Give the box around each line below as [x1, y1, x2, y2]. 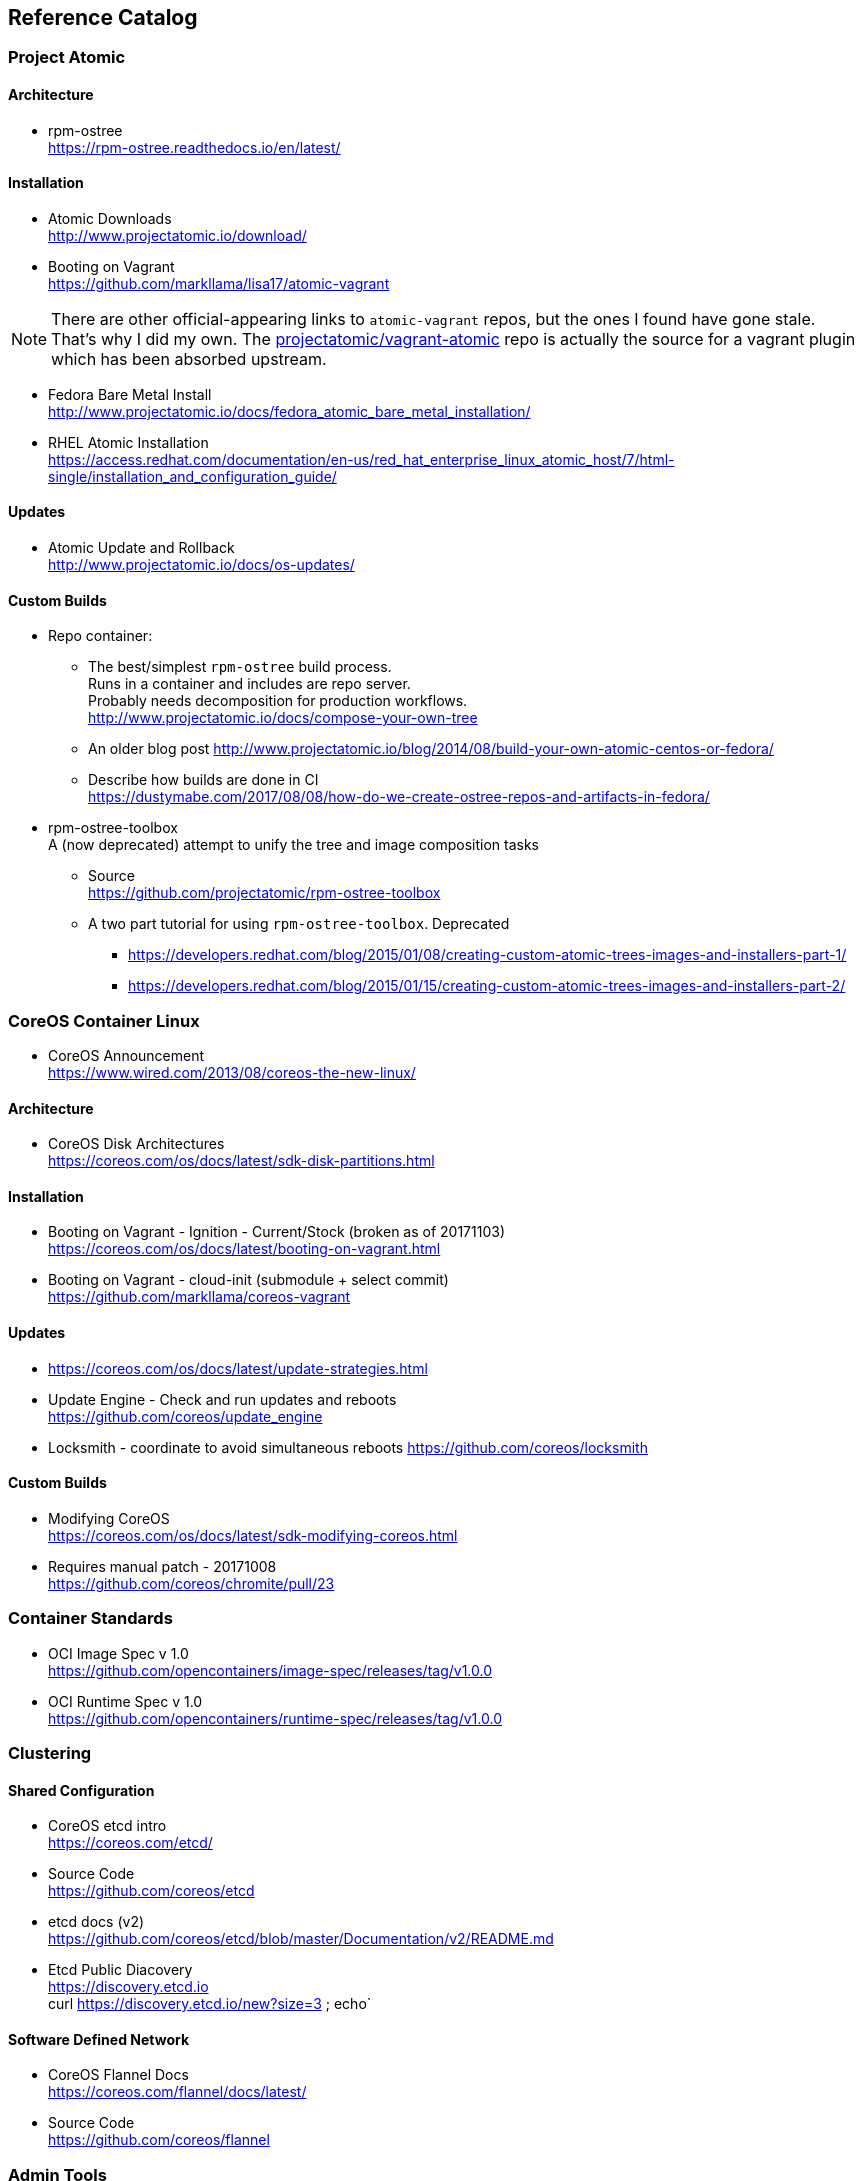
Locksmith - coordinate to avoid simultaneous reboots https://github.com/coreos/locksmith [48, 1438, 648, 1456]
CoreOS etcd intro [48, 1817, 167, 1835]
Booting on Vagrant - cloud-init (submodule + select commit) [48, 1271, 449, 1289]
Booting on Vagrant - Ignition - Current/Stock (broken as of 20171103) [48, 1223, 506, 1241]
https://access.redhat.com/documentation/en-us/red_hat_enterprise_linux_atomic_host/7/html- [48, 450, 675, 468]
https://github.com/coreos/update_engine [48, 1407, 323, 1425]
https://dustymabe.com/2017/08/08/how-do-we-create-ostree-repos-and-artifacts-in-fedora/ [88, 788, 710, 806]
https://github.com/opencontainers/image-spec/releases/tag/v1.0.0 [48, 1661, 493, 1679]
